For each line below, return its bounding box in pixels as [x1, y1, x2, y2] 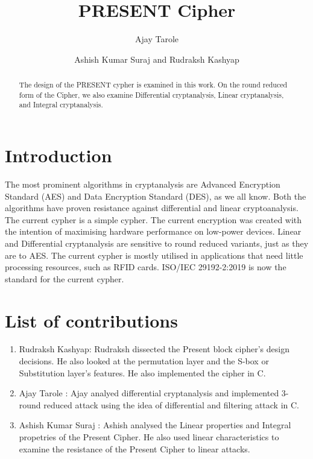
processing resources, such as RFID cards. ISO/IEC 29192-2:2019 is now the [5, 261, 286, 273]
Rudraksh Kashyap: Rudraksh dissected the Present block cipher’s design [19, 343, 289, 355]
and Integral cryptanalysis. [19, 100, 103, 110]
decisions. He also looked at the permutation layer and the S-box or [19, 355, 269, 367]
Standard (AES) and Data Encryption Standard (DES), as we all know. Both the [5, 189, 306, 202]
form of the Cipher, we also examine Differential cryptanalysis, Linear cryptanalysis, [19, 89, 284, 100]
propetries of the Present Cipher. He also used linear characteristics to [19, 431, 279, 443]
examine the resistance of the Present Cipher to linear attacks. [19, 442, 250, 455]
